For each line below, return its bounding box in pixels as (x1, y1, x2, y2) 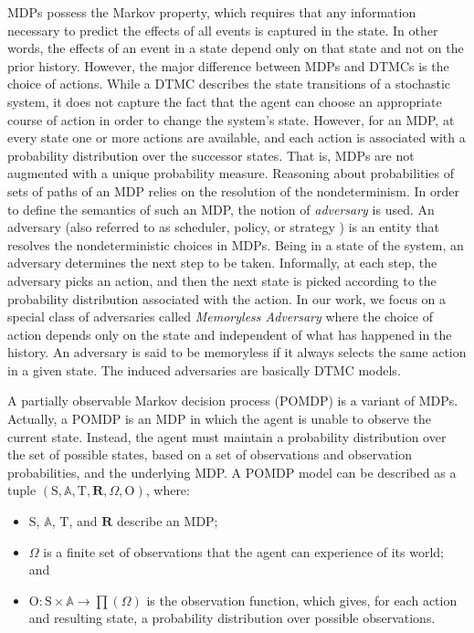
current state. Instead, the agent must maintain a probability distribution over (7, 427, 447, 446)
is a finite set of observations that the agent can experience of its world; (43, 542, 445, 561)
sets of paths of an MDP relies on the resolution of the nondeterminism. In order (7, 181, 459, 200)
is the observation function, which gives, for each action (146, 590, 458, 609)
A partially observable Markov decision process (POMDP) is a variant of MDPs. (7, 391, 458, 410)
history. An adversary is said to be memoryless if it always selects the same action (7, 343, 467, 362)
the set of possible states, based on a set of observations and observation (7, 445, 412, 464)
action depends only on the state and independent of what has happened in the (7, 324, 452, 343)
